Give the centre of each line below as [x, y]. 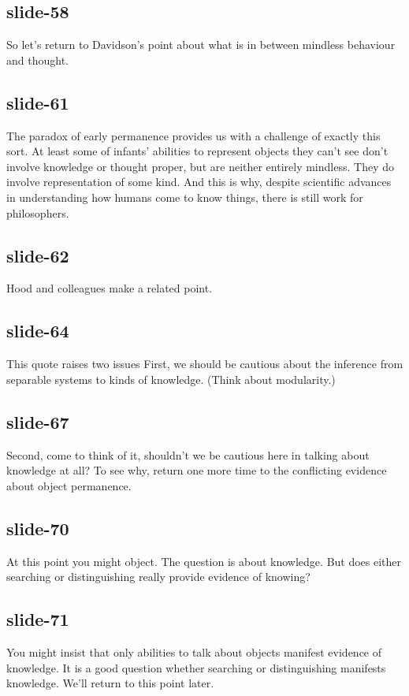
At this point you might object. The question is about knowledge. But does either [204, 561]
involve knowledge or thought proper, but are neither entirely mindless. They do [200, 166]
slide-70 [38, 528]
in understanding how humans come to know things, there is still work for [185, 197]
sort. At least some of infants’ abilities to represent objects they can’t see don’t [197, 151]
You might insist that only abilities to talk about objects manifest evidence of [194, 651]
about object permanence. [69, 485]
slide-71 [38, 619]
